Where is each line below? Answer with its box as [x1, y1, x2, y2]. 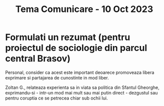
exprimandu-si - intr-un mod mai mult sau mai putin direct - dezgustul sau [5, 89, 158, 95]
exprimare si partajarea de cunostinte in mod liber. [5, 74, 109, 80]
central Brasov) [5, 53, 71, 64]
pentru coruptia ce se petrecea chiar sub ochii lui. [5, 95, 108, 101]
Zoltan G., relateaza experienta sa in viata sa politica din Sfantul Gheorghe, [5, 84, 159, 90]
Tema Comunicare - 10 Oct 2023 [15, 3, 153, 15]
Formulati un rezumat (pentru [5, 31, 130, 43]
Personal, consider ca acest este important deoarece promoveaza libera [5, 69, 154, 75]
